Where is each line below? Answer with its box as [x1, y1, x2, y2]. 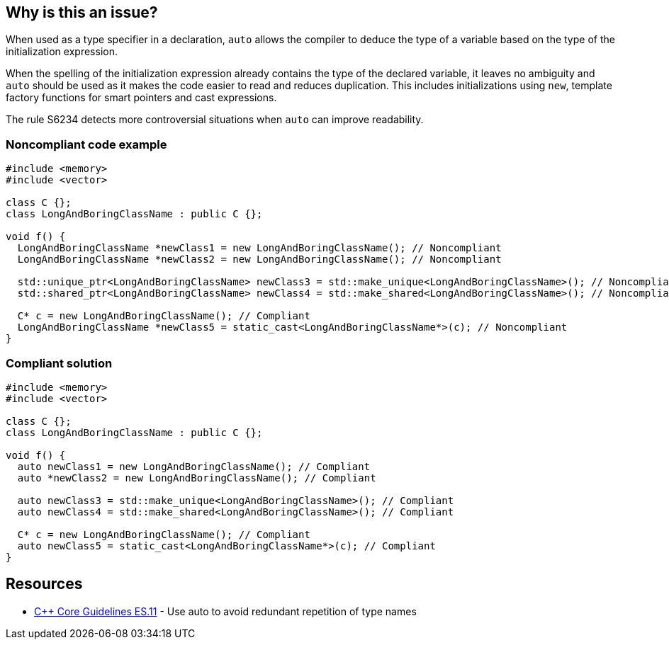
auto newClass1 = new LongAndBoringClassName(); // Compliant [17, 460, 371, 472]
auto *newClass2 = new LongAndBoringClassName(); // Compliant [17, 472, 376, 484]
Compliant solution [6, 355, 113, 370]
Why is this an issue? [6, 4, 158, 21]
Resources [6, 575, 83, 593]
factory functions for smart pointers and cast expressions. [6, 91, 277, 104]
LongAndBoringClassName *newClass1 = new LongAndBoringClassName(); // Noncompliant [17, 242, 502, 254]
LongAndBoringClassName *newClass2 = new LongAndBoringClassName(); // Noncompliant [17, 253, 502, 266]
